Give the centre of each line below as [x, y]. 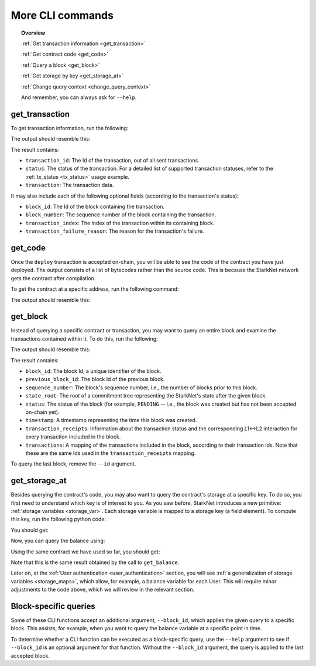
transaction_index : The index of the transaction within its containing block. [120, 223]
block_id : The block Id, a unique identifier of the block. [93, 371]
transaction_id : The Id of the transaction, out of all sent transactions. [112, 160]
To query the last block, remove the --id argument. [73, 464]
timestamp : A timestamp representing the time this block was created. [111, 420]
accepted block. [30, 655]
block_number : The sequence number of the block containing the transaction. [121, 215]
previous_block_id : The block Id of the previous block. [95, 379]
